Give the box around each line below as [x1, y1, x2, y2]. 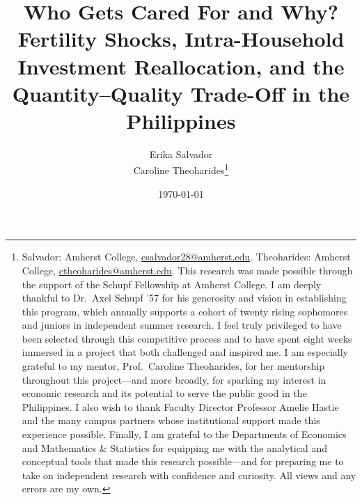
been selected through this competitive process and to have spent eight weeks [22, 331, 352, 345]
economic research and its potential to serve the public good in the [22, 386, 307, 400]
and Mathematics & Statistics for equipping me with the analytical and [22, 440, 327, 455]
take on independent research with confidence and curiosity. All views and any [22, 467, 356, 482]
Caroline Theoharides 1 [133, 161, 229, 178]
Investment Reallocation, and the [17, 52, 345, 80]
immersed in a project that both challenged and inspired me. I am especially [22, 345, 348, 359]
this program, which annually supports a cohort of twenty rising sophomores [22, 304, 348, 318]
